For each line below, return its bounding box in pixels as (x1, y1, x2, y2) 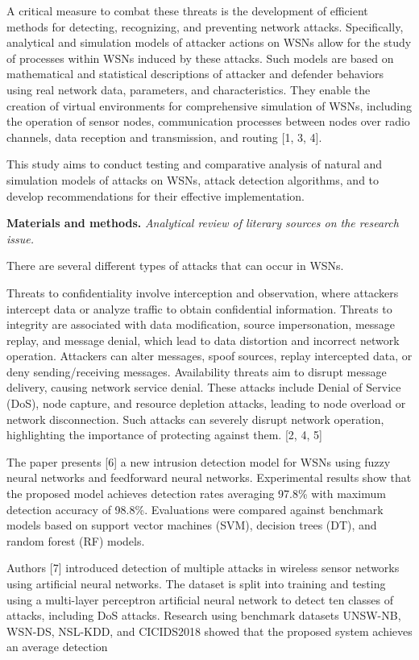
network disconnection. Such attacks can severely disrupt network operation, (6, 410, 384, 427)
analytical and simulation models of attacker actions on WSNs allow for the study (6, 34, 412, 51)
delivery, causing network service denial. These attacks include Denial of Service (6, 379, 401, 396)
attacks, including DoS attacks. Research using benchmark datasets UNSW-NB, (6, 607, 401, 624)
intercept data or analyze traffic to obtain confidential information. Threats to (6, 300, 392, 317)
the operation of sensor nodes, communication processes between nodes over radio (6, 113, 410, 130)
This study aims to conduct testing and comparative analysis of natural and (6, 156, 383, 172)
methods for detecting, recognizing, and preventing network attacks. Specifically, (6, 18, 404, 35)
